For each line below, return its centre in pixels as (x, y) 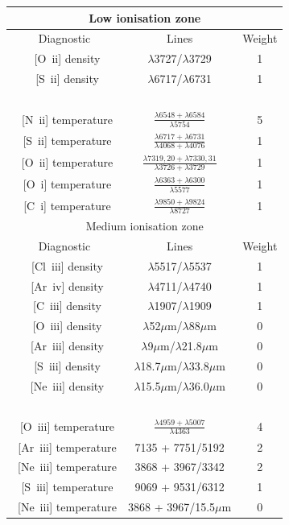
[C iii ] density (67, 306)
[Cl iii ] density (67, 265)
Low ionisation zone (145, 17)
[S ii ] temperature (67, 141)
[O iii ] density (67, 326)
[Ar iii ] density (67, 346)
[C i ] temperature (67, 205)
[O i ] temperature (67, 184)
